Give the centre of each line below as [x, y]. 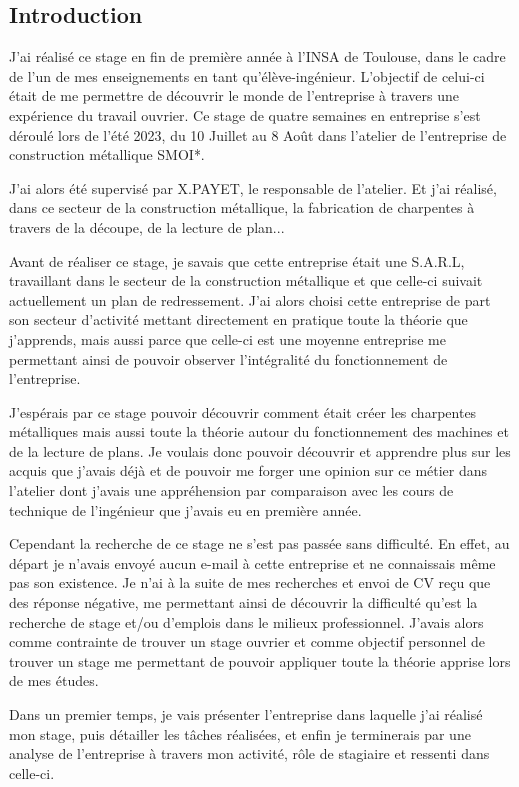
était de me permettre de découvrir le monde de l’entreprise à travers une [234, 95]
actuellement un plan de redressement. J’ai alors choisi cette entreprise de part [250, 299]
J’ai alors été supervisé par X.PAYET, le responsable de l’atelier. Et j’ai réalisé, [253, 187]
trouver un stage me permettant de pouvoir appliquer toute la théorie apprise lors [260, 660]
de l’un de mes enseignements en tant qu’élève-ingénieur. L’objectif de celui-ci [247, 75]
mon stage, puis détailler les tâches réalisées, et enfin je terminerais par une [240, 733]
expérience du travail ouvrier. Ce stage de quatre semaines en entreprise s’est [245, 114]
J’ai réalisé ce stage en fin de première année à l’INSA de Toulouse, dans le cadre [257, 56]
